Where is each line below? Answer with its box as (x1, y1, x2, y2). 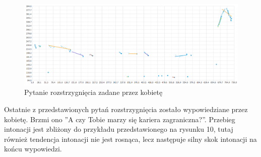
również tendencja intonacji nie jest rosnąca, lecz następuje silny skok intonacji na (4, 133, 257, 144)
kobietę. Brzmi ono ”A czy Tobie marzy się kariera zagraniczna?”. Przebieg (4, 114, 235, 124)
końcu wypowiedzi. (4, 143, 62, 154)
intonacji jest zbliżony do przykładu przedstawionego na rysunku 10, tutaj (4, 124, 233, 134)
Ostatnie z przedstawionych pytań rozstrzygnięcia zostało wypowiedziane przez (4, 104, 248, 114)
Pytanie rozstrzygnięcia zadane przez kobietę (24, 87, 163, 97)
